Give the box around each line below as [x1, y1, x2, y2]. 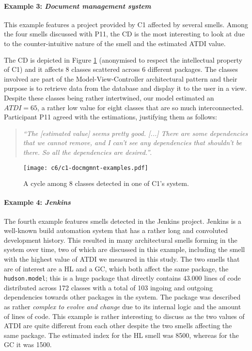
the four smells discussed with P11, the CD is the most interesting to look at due [4, 29, 245, 39]
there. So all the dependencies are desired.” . [23, 147, 152, 157]
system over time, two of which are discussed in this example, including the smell [4, 244, 245, 254]
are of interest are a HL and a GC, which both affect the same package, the [4, 263, 229, 273]
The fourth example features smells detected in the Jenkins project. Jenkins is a [4, 216, 241, 226]
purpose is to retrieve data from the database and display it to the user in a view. [4, 83, 247, 93]
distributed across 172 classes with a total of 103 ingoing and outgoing [4, 282, 213, 292]
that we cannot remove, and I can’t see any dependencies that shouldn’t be [23, 137, 242, 148]
